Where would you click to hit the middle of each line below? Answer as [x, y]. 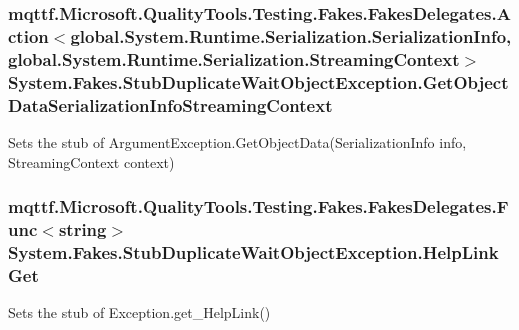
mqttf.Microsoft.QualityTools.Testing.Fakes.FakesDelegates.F [258, 206]
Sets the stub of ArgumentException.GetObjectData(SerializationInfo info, [237, 141]
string [82, 228]
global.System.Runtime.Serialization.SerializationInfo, [291, 35]
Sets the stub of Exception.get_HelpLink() [139, 312]
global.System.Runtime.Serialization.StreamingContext [234, 58]
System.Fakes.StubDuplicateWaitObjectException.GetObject [258, 81]
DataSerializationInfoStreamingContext [170, 104]
